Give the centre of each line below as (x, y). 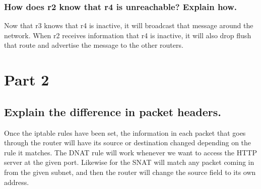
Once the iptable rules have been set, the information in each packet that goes (125, 132)
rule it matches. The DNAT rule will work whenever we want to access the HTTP (130, 152)
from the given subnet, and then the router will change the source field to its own (130, 172)
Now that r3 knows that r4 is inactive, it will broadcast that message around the (129, 25)
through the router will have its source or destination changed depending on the (128, 143)
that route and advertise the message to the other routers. (94, 45)
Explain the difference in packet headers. (113, 111)
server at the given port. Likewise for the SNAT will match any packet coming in (129, 162)
